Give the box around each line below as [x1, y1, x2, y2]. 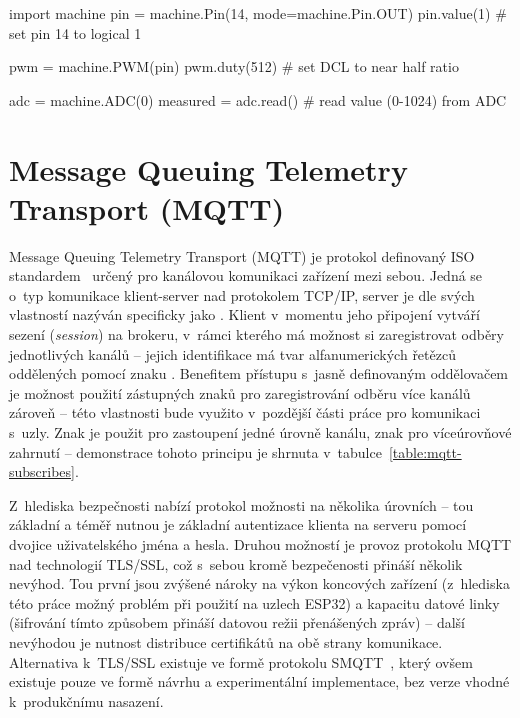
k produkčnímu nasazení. [9, 690, 164, 711]
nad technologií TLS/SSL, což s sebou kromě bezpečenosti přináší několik [9, 553, 463, 574]
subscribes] [9, 461, 75, 482]
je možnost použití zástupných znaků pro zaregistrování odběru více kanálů [9, 382, 471, 403]
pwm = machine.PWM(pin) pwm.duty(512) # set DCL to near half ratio [9, 56, 459, 77]
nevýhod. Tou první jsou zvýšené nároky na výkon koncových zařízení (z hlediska [9, 573, 510, 594]
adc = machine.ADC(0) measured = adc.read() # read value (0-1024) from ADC [9, 89, 507, 110]
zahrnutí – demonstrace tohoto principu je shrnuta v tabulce [9, 441, 382, 462]
